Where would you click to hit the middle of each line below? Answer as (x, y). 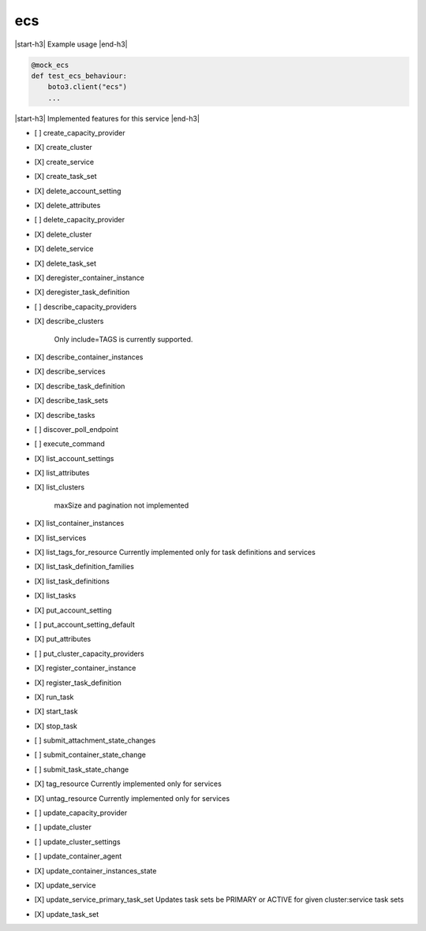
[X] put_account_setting (73, 610)
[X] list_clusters (60, 487)
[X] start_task (56, 711)
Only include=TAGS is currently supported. (123, 339)
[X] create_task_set (65, 177)
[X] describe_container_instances (89, 357)
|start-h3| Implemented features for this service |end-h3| (107, 118)
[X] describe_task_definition (80, 385)
